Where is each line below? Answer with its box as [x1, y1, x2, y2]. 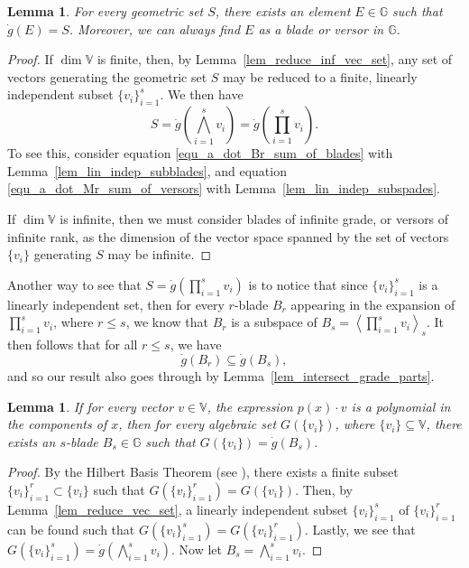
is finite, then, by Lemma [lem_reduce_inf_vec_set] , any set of [97, 50, 453, 69]
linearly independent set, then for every [7, 294, 225, 313]
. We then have [160, 85, 244, 104]
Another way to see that [7, 275, 142, 293]
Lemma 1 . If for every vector [7, 396, 174, 415]
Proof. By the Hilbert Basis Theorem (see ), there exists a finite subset [7, 462, 399, 481]
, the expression [207, 396, 293, 415]
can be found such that [7, 519, 135, 538]
